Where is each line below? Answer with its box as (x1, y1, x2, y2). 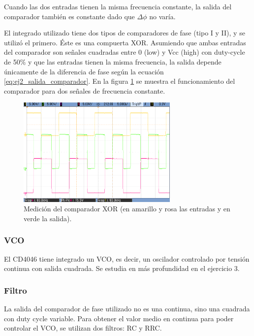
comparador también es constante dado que (4, 11, 135, 21)
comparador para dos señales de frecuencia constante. (4, 85, 165, 96)
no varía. (149, 11, 176, 21)
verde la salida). (24, 213, 72, 223)
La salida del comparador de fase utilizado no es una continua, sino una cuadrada (4, 303, 250, 314)
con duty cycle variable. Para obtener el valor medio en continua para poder (4, 313, 234, 323)
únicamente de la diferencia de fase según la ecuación (4, 66, 164, 76)
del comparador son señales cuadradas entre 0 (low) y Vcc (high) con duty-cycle (4, 47, 245, 57)
